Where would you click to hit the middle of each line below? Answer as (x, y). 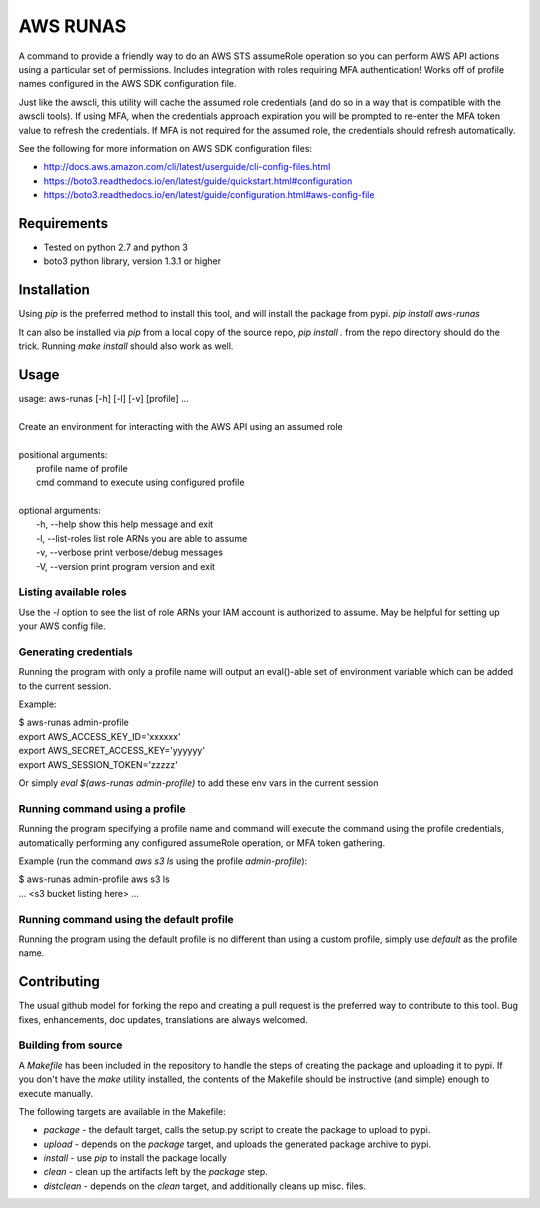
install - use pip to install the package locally (135, 1158)
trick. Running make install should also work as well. (126, 346)
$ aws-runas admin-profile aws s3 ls (94, 879)
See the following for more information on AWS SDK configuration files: (165, 148)
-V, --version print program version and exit (125, 566)
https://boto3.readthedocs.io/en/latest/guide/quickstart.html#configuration (198, 181)
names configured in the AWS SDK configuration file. (127, 84)
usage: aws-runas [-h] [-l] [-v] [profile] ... (103, 398)
